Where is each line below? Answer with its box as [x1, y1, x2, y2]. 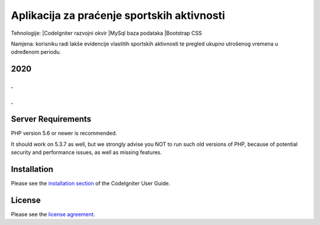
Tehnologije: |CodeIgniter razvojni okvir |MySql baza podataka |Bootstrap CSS [11, 30, 203, 37]
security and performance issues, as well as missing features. [11, 149, 162, 156]
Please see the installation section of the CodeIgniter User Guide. [11, 180, 171, 187]
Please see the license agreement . [11, 210, 95, 218]
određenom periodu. [11, 48, 62, 56]
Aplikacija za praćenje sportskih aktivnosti [11, 9, 225, 22]
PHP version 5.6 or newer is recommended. [11, 130, 117, 137]
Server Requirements [11, 114, 92, 124]
